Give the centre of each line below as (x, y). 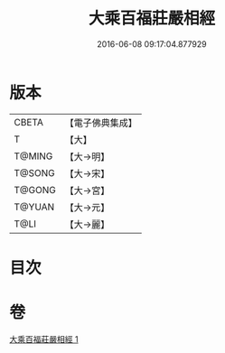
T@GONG (35, 190)
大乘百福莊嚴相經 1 (44, 339)
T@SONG (35, 172)
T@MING (33, 156)
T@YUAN (34, 207)
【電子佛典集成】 (101, 123)
